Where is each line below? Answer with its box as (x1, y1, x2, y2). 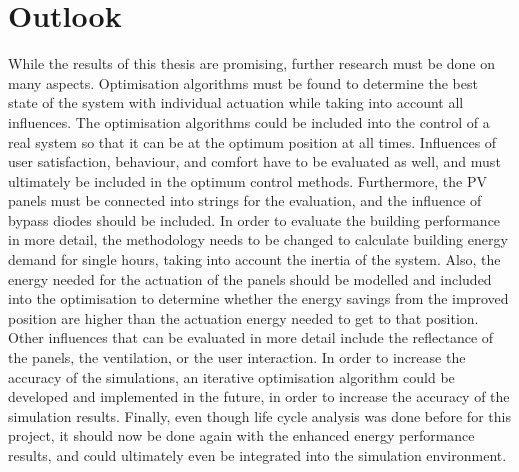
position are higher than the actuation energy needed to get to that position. (8, 307, 479, 328)
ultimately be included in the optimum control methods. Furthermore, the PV (8, 170, 487, 191)
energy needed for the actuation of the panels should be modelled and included (8, 268, 492, 289)
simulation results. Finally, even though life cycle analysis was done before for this (8, 405, 511, 426)
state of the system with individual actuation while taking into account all (8, 92, 464, 113)
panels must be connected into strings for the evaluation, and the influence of (8, 190, 482, 211)
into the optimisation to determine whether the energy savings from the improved (8, 288, 509, 309)
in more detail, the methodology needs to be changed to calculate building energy (8, 229, 508, 250)
